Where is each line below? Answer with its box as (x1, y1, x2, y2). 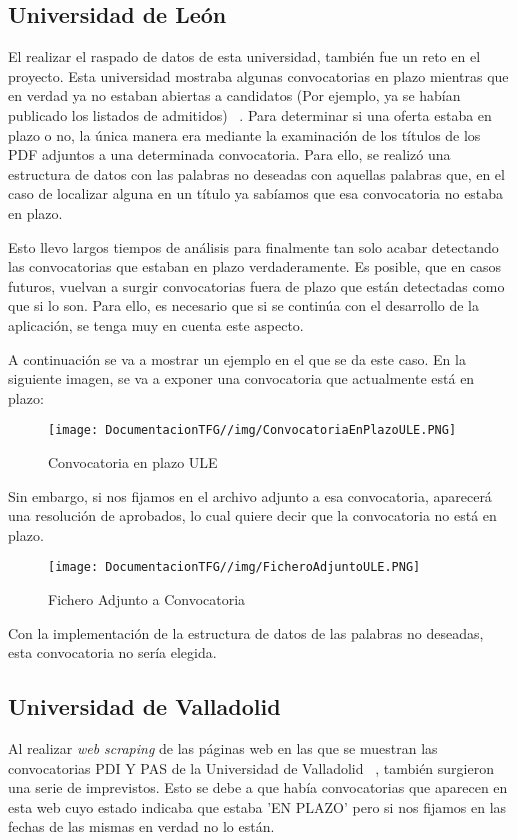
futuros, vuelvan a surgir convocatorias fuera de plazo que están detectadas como (8, 275, 505, 296)
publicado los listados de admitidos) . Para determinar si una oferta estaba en (8, 104, 492, 125)
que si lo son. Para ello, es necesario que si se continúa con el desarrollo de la (8, 295, 479, 316)
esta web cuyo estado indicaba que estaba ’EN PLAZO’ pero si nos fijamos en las (8, 796, 507, 817)
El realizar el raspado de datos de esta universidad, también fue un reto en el (8, 46, 481, 67)
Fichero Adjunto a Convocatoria (48, 588, 246, 609)
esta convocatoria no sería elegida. (8, 642, 217, 663)
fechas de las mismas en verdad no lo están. (8, 816, 275, 837)
